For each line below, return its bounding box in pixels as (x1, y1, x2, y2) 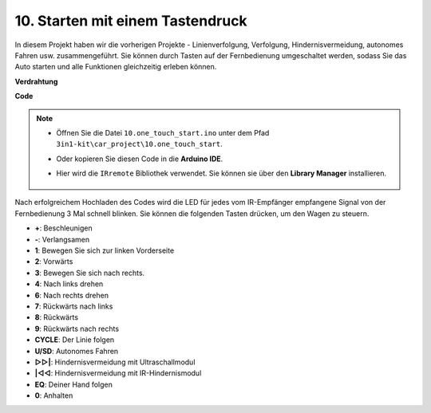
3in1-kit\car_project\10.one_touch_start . (56, 140, 223, 149)
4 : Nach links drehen (34, 279, 104, 289)
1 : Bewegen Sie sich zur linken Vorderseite (34, 246, 175, 255)
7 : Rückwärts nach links (34, 301, 113, 311)
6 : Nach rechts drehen (34, 290, 109, 300)
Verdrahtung (14, 77, 58, 86)
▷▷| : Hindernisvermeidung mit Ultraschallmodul (34, 357, 196, 367)
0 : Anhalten (34, 391, 73, 400)
